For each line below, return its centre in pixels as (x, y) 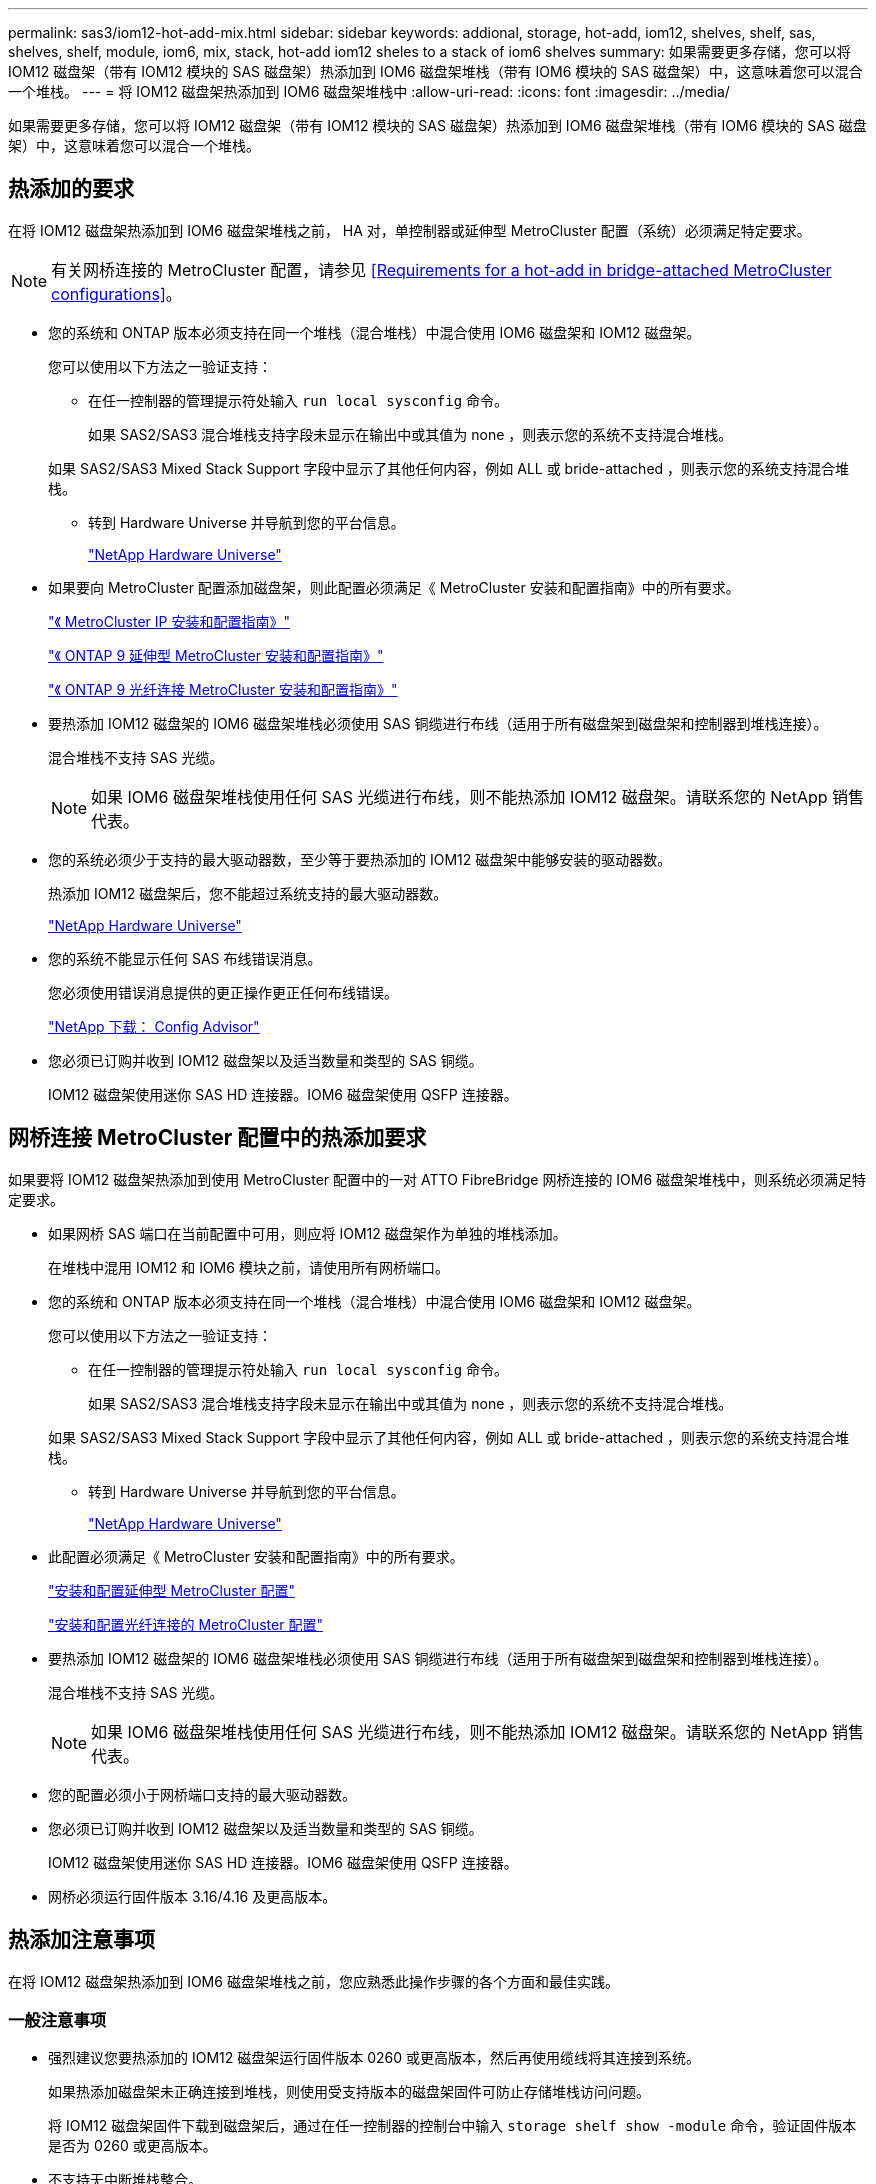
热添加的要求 (71, 189)
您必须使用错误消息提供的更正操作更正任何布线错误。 (223, 992)
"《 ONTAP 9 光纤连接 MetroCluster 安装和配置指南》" (223, 689)
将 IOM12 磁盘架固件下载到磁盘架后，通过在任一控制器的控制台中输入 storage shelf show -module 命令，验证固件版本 (452, 2126)
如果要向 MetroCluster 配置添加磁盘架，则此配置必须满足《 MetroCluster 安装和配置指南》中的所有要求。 (394, 587)
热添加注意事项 (81, 1940)
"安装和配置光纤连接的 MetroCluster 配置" (185, 1624)
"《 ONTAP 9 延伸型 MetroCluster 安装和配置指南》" (216, 655)
